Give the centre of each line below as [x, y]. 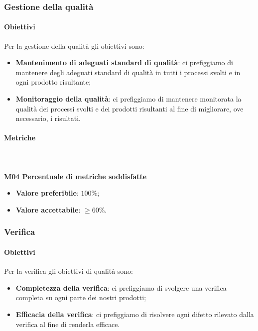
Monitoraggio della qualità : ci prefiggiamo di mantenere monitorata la [129, 99]
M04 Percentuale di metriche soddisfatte [75, 176]
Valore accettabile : [48, 209]
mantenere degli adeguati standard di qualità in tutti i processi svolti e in [128, 72]
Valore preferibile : [47, 193]
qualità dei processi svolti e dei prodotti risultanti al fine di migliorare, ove [129, 108]
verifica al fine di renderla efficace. [68, 324]
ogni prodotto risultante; [53, 82]
